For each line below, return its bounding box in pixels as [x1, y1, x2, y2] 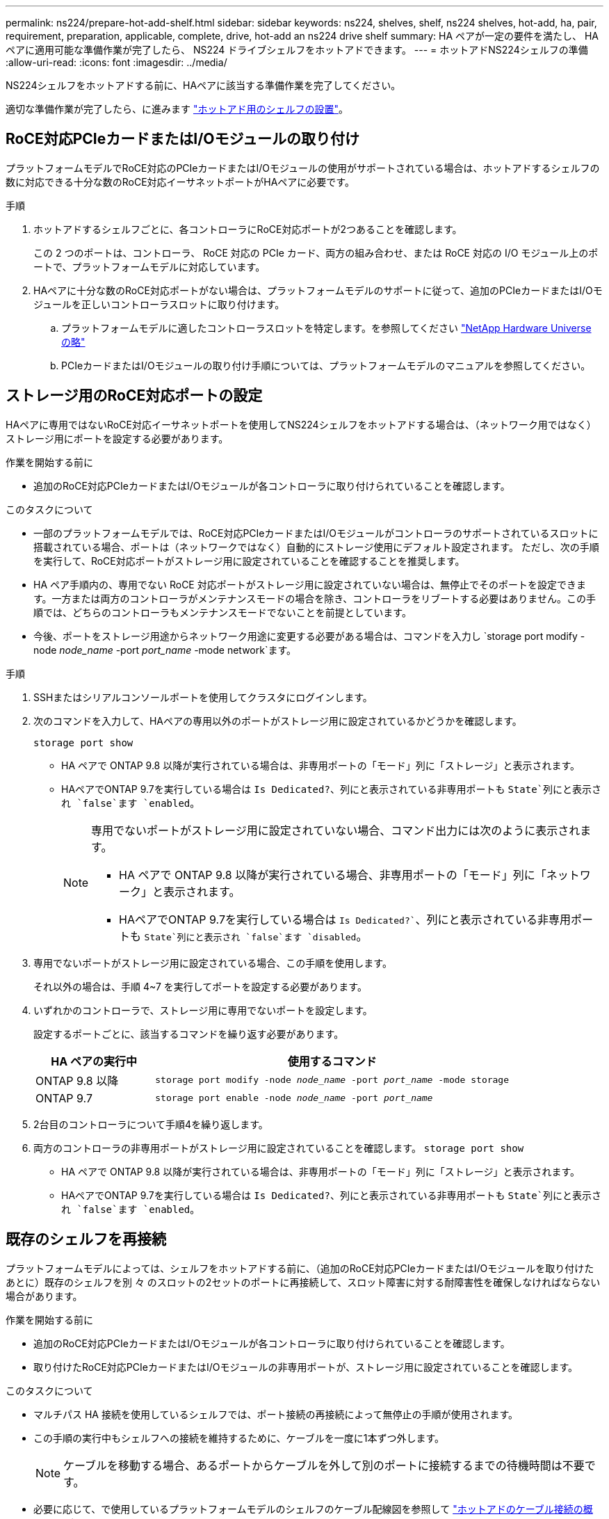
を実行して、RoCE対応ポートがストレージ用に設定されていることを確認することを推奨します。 [33, 554, 465, 567]
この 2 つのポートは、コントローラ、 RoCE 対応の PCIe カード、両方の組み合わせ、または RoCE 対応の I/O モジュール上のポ [33, 246, 599, 259]
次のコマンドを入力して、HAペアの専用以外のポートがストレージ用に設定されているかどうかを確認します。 [33, 714, 522, 727]
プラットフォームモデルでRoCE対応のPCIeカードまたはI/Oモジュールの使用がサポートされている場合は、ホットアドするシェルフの [6, 161, 600, 174]
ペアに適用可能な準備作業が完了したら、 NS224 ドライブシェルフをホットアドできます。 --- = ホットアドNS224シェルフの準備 [6, 44, 588, 56]
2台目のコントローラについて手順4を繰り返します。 [33, 1118, 268, 1130]
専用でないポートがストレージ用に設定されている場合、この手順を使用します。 [33, 956, 392, 969]
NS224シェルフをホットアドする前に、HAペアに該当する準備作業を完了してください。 [6, 79, 401, 91]
